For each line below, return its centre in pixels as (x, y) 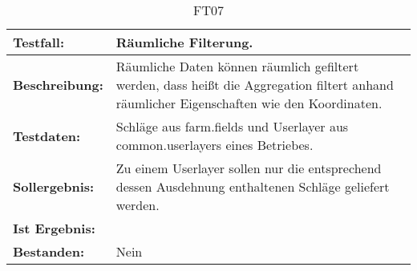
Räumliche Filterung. (184, 42)
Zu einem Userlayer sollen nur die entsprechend (249, 168)
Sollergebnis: (54, 186)
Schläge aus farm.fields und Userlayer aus (232, 126)
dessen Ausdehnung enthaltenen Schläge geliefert (253, 186)
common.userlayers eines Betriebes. (215, 145)
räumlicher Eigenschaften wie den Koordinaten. (249, 103)
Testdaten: (47, 135)
